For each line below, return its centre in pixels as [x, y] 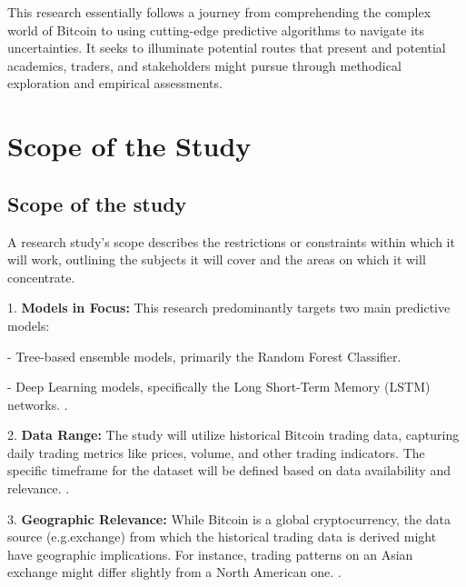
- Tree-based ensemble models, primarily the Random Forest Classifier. [204, 356]
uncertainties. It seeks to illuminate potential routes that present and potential [227, 48]
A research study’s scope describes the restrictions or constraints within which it [231, 241]
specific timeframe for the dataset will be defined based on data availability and [229, 470]
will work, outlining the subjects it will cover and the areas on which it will [217, 259]
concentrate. [41, 277]
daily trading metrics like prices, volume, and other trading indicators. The [216, 452]
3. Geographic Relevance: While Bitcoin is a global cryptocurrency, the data [229, 518]
